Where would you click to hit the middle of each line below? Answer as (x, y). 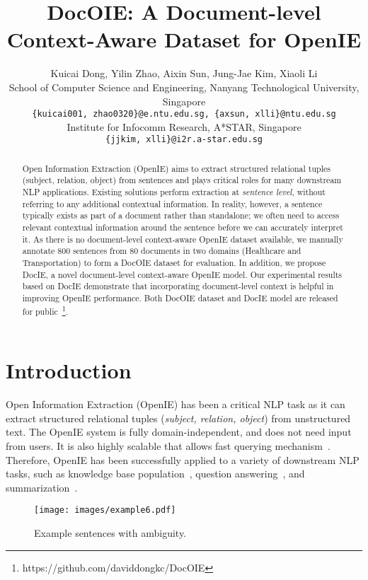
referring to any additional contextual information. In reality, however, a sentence (172, 203)
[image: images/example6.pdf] (105, 510)
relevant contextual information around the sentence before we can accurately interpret (183, 227)
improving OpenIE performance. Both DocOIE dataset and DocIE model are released (180, 298)
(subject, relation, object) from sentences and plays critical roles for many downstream (182, 180)
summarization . (42, 487)
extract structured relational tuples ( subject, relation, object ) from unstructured (178, 418)
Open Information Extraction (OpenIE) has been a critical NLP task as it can (176, 404)
